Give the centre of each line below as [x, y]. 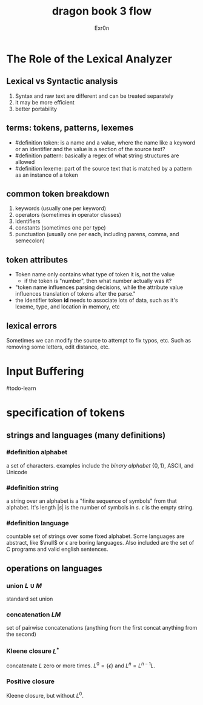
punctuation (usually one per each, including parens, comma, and [97, 234]
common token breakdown [58, 193]
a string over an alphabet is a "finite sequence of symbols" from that [92, 501]
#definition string [32, 488]
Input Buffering [45, 371]
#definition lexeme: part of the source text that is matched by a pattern [103, 168]
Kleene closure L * [33, 650]
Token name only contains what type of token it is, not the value [95, 274]
